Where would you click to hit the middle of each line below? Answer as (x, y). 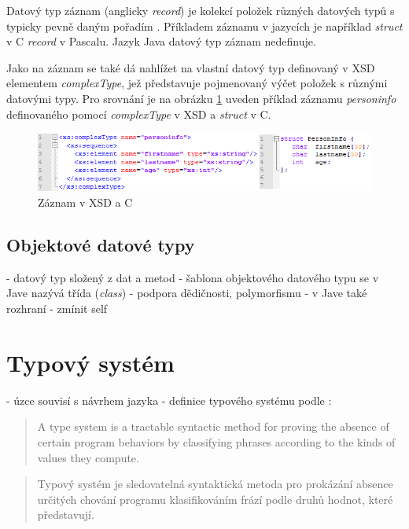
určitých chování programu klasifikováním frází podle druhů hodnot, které (215, 499)
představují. (66, 514)
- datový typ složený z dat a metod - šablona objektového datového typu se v (193, 277)
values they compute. (88, 457)
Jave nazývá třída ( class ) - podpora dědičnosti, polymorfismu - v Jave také (187, 293)
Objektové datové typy (101, 244)
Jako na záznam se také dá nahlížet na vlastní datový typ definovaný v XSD (191, 67)
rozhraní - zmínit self (57, 308)
